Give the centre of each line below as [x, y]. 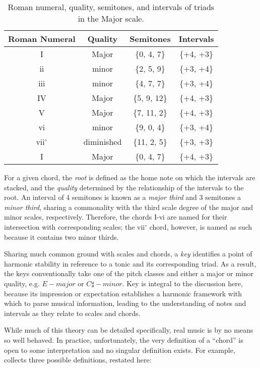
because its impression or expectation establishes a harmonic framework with [123, 293]
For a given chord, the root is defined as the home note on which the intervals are [130, 177]
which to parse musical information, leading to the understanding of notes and [125, 303]
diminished [103, 142]
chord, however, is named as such [201, 226]
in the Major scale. [111, 18]
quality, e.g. [22, 283]
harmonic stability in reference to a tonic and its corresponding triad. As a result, [130, 263]
